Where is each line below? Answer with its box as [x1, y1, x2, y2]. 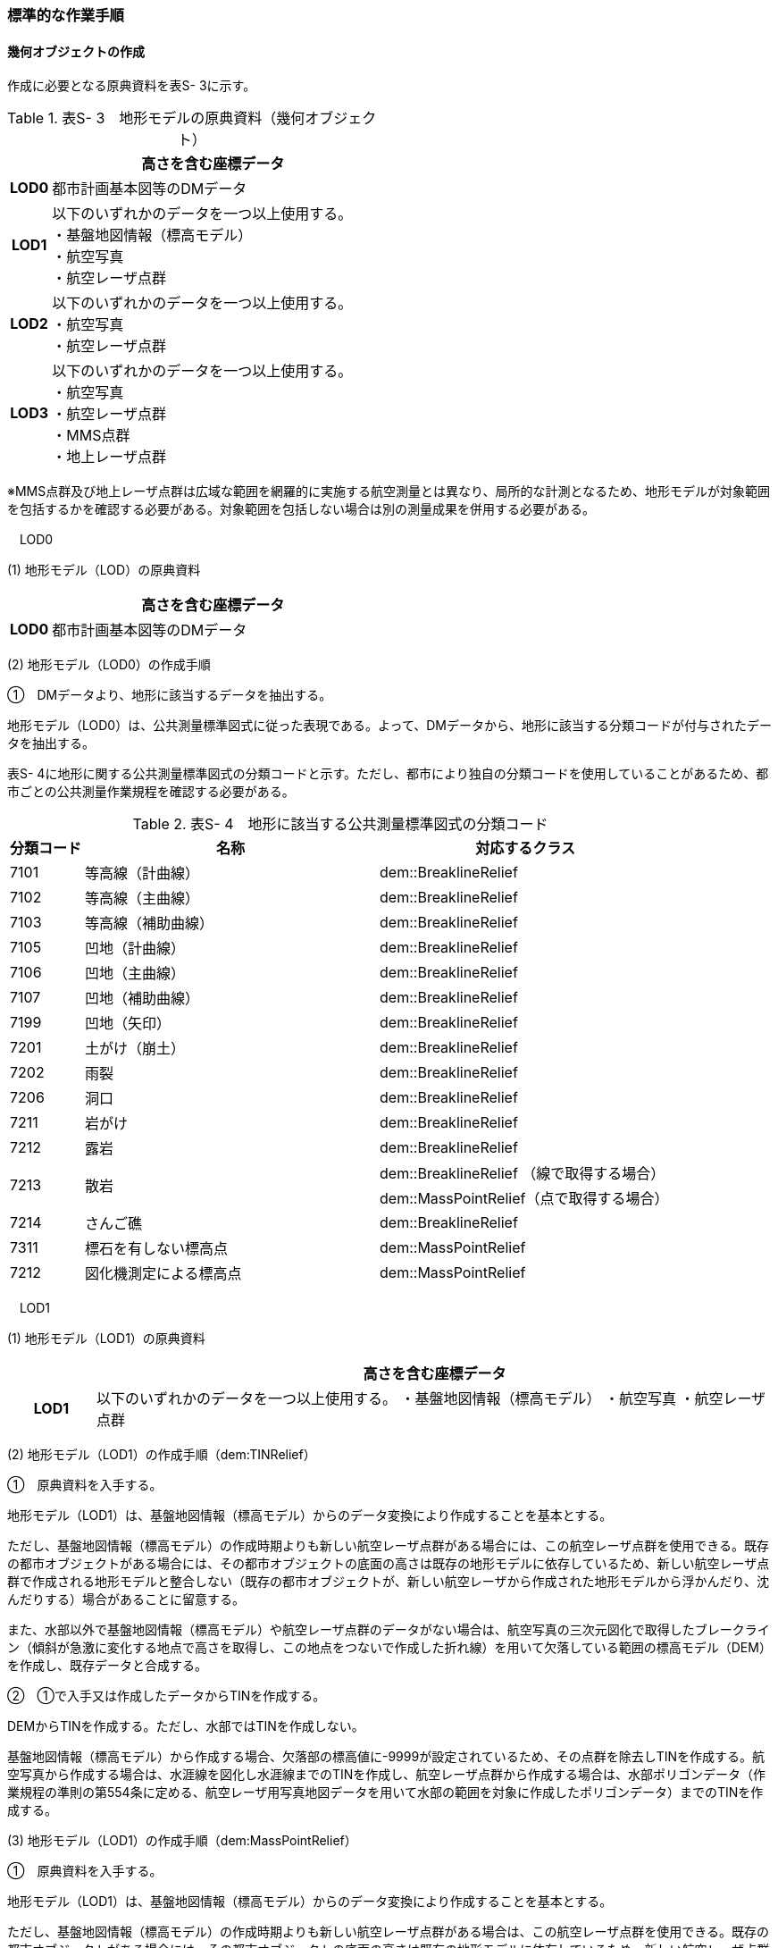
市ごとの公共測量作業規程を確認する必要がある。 [7, 784, 295, 800]
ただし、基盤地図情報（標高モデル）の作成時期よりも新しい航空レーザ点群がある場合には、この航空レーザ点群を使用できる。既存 [7, 1538, 769, 1554]
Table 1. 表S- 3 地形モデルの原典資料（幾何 [7, 109, 305, 128]
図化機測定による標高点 [85, 1264, 242, 1283]
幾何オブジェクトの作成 [7, 43, 145, 59]
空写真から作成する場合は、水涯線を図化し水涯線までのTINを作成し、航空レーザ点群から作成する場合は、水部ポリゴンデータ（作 [7, 1767, 766, 1783]
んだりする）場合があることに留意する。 [7, 1591, 245, 1608]
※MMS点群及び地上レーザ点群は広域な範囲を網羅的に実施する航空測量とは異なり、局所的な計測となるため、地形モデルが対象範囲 [7, 483, 770, 500]
